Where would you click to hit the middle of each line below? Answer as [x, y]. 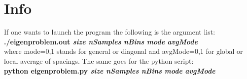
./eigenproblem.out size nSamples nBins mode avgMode [101, 41]
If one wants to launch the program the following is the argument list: [110, 32]
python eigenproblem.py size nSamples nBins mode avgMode [110, 70]
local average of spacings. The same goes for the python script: [99, 60]
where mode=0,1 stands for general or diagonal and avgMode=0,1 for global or [123, 51]
